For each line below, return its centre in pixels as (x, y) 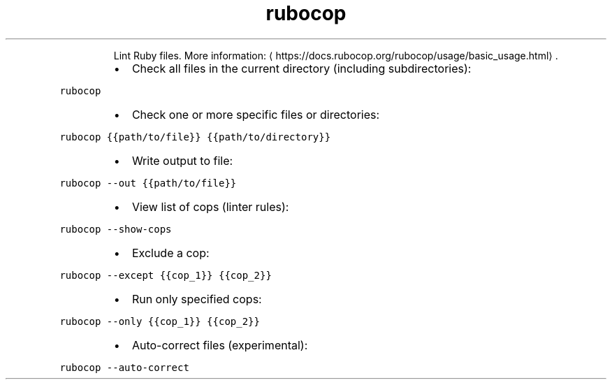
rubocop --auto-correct (124, 367)
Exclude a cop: (170, 253)
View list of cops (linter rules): (210, 206)
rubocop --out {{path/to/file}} (148, 183)
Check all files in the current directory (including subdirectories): (301, 68)
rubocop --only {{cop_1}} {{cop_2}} (160, 321)
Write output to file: (182, 160)
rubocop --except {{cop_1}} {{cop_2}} (166, 275)
